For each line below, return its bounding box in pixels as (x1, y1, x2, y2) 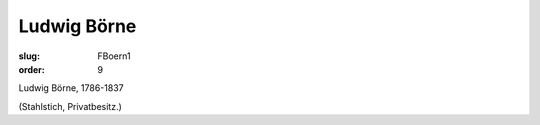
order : (18, 63, 45, 75)
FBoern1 (97, 50, 131, 62)
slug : (18, 50, 40, 62)
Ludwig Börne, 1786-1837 (18, 82, 124, 94)
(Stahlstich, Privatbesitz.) (18, 100, 122, 112)
